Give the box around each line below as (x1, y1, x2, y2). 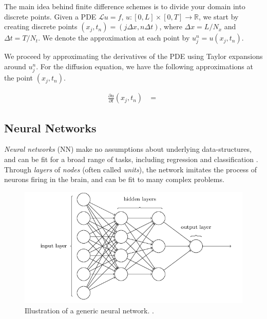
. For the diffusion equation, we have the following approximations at (36, 61, 253, 71)
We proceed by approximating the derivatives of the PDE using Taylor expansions (4, 51, 263, 62)
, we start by (198, 11, 239, 22)
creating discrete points (4, 21, 78, 32)
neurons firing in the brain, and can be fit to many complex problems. (4, 174, 224, 185)
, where (159, 21, 182, 32)
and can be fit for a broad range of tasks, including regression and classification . (4, 153, 258, 164)
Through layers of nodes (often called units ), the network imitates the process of (4, 164, 257, 174)
